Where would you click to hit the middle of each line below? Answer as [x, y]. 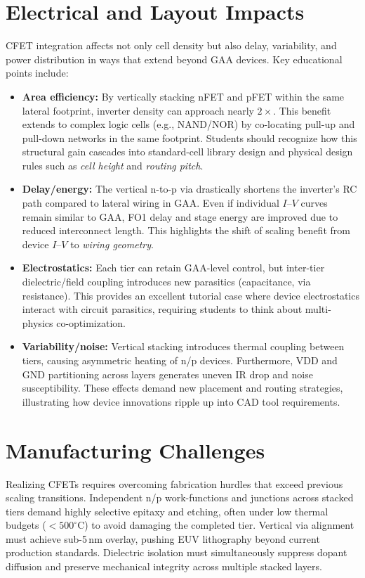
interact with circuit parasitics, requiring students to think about [162, 309]
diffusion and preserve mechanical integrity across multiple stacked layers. [164, 566]
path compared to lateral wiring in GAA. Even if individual [151, 203]
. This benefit [302, 110]
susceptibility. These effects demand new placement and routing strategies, [182, 388]
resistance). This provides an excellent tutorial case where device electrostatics [191, 295]
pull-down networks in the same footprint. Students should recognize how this [190, 137]
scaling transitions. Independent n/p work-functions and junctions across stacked [180, 497]
